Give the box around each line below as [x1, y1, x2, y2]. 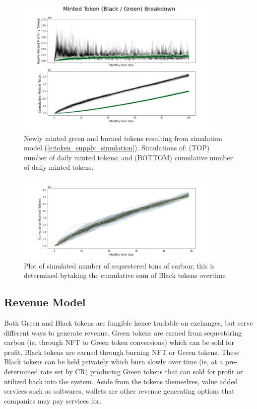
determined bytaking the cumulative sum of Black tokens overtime [24, 270, 226, 280]
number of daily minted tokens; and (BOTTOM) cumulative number [24, 152, 233, 162]
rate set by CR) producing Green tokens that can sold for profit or [40, 366, 243, 376]
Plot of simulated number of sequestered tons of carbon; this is [24, 260, 215, 271]
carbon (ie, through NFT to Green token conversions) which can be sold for [4, 337, 234, 347]
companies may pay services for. [4, 395, 102, 406]
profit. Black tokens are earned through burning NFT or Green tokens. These [4, 346, 240, 357]
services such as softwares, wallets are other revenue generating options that [4, 386, 235, 396]
